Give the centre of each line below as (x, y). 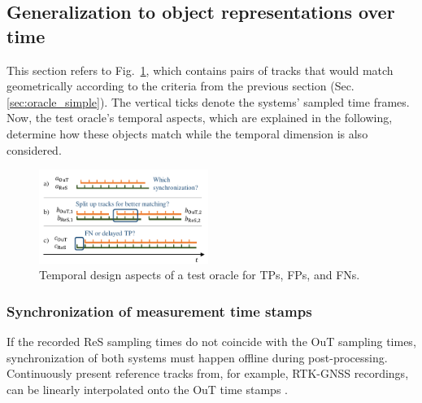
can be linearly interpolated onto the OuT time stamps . (147, 389)
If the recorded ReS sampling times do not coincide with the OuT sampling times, (211, 342)
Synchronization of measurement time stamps (159, 311)
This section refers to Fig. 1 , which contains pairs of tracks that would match (200, 70)
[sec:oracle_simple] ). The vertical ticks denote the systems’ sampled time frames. (208, 101)
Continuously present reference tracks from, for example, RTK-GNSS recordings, (208, 373)
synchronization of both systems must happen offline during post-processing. (197, 357)
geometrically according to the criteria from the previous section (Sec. (181, 86)
